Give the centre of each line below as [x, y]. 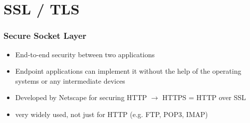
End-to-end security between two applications [85, 54]
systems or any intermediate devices [70, 80]
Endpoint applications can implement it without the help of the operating [128, 71]
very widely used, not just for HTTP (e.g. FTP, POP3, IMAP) [112, 114]
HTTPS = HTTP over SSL [204, 97]
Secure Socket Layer [45, 36]
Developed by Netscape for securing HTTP [81, 97]
